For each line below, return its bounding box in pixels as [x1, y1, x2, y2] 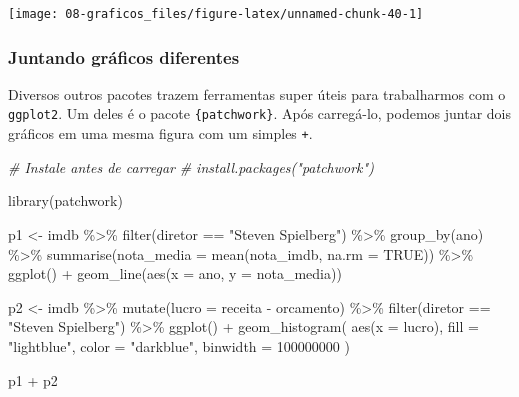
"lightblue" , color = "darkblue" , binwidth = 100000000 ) [8, 335, 350, 356]
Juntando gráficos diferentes [8, 44, 240, 69]
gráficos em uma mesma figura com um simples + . [8, 123, 313, 144]
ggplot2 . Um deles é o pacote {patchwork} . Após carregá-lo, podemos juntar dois [8, 103, 511, 124]
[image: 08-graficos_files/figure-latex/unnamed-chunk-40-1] [8, 7, 424, 21]
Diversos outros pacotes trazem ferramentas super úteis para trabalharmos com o [8, 83, 506, 104]
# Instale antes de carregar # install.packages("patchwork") [8, 156, 374, 177]
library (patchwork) [8, 190, 123, 211]
